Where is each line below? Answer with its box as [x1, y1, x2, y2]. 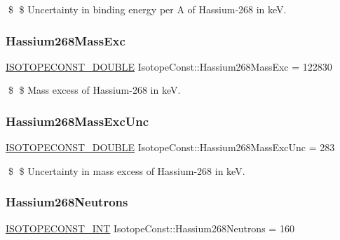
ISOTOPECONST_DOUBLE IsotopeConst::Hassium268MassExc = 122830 [6, 59, 332, 73]
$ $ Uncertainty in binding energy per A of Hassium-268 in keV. [8, 2, 287, 16]
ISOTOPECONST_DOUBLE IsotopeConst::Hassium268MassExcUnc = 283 [6, 140, 335, 155]
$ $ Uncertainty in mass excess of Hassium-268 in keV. [8, 163, 245, 178]
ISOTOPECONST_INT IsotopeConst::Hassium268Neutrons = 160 [6, 220, 294, 235]
